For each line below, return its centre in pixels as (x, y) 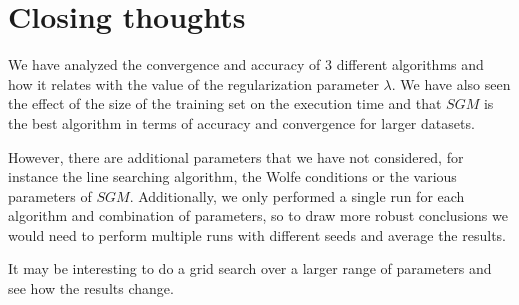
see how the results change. (91, 288)
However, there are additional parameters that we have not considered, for (236, 156)
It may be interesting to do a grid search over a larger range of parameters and (250, 268)
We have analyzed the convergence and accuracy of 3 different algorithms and (246, 64)
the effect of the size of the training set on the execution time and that (225, 103)
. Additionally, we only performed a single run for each (297, 195)
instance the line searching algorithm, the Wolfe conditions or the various (232, 176)
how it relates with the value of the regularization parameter (193, 83)
